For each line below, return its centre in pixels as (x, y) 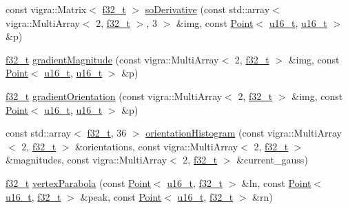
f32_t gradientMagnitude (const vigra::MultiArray (112, 59)
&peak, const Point (121, 196)
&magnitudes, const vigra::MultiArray (86, 160)
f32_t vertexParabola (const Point (78, 182)
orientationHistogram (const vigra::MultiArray (244, 133)
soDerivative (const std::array (207, 9)
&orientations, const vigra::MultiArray (157, 146)
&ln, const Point (276, 182)
